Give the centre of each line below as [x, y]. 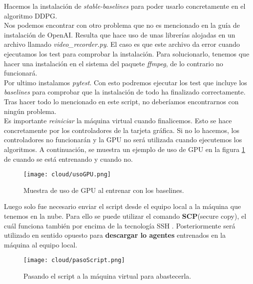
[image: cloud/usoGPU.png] [67, 175]
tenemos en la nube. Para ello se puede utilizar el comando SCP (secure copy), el [125, 216]
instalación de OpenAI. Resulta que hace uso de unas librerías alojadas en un [120, 34]
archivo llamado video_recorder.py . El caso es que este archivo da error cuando [122, 44]
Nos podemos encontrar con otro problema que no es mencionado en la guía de [122, 25]
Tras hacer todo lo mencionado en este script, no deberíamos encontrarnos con [121, 101]
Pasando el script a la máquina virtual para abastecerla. [107, 275]
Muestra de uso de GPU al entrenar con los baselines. [104, 190]
